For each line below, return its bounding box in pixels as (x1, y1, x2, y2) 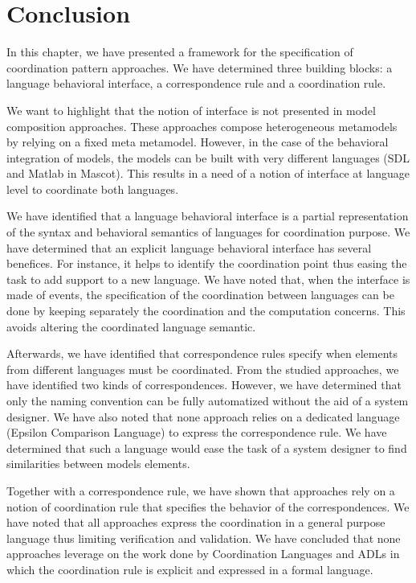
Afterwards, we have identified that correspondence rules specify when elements (6, 345, 398, 362)
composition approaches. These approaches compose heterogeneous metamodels (6, 117, 398, 134)
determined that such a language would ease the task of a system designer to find (6, 439, 407, 456)
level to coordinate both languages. (6, 180, 179, 197)
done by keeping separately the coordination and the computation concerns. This (6, 302, 406, 319)
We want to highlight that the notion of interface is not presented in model (6, 101, 376, 118)
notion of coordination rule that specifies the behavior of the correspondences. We (6, 498, 410, 515)
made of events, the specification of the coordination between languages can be (6, 286, 394, 303)
